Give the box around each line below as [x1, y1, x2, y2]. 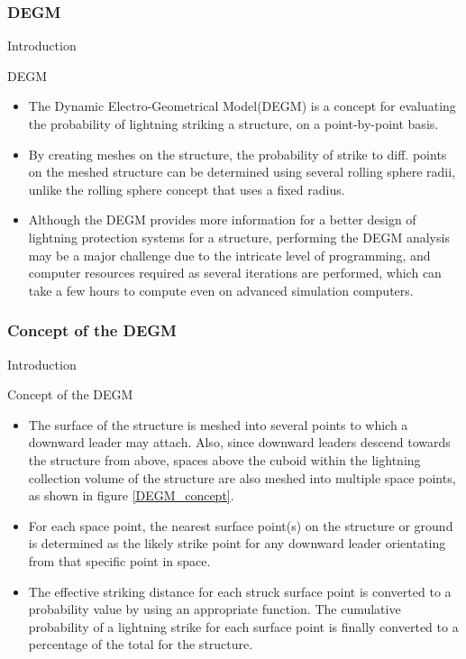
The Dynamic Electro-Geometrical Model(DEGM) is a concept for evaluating [28, 96, 456, 115]
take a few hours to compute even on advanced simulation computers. [28, 280, 414, 299]
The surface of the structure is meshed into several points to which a [28, 415, 408, 434]
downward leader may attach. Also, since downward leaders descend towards [28, 433, 451, 452]
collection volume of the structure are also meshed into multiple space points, [28, 468, 456, 487]
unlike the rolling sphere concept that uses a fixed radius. [28, 179, 345, 198]
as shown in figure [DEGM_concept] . [28, 486, 234, 505]
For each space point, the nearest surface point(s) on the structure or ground [28, 516, 453, 535]
